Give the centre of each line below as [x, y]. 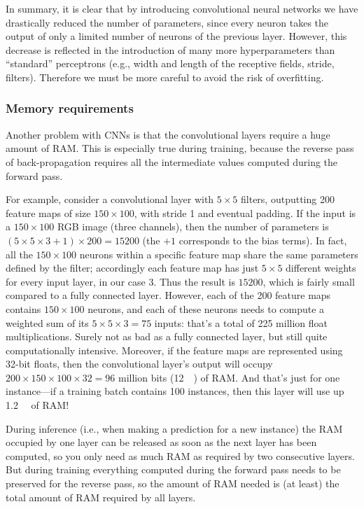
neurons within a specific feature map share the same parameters [219, 254]
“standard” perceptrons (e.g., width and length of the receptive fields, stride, [170, 63]
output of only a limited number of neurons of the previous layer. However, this [176, 36]
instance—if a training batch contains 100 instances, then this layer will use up [175, 391]
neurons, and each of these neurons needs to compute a [206, 308]
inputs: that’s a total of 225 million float [241, 322]
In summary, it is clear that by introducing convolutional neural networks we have [182, 8]
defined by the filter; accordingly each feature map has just [132, 268]
